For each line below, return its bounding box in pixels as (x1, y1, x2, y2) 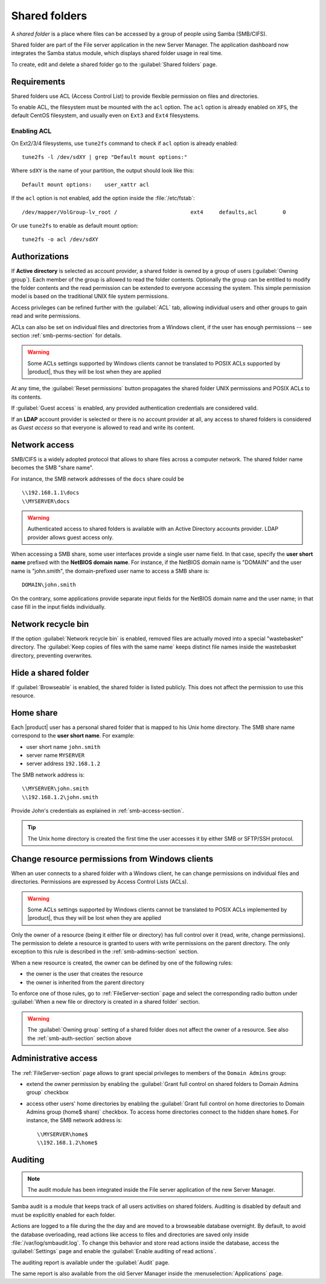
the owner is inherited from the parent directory (26, 978, 145, 986)
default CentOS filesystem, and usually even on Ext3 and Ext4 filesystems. (11, 112, 200, 119)
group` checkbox (26, 1089, 69, 1096)
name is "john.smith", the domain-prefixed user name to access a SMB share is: (11, 567, 209, 574)
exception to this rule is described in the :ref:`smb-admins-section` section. (11, 948, 199, 955)
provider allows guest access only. (27, 533, 114, 541)
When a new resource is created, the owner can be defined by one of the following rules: (11, 959, 233, 966)
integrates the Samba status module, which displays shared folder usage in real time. (11, 50, 223, 57)
